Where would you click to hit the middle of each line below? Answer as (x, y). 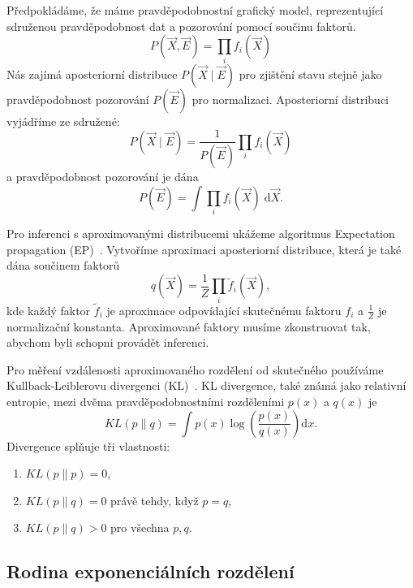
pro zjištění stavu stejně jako (310, 73)
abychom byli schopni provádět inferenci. (108, 342)
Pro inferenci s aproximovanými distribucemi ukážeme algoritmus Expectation (201, 233)
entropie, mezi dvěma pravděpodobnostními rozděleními (146, 401)
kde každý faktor (49, 310)
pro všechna (140, 527)
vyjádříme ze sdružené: (63, 121)
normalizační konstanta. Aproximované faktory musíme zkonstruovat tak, (189, 326)
